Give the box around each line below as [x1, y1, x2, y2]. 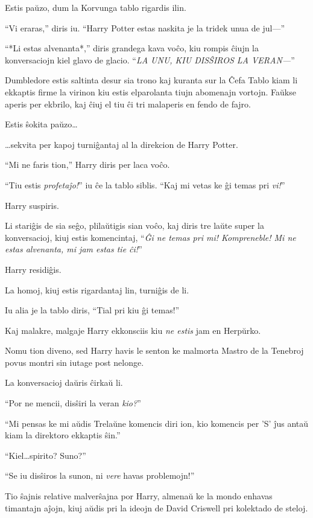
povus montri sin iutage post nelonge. [5, 356, 144, 368]
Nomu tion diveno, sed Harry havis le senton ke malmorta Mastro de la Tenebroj [5, 344, 304, 357]
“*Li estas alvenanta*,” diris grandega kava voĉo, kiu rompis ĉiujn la [5, 42, 259, 54]
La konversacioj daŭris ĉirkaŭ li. [5, 376, 123, 389]
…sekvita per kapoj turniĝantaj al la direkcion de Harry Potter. [5, 138, 238, 150]
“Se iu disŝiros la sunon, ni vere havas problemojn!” [5, 469, 195, 482]
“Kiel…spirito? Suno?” [5, 449, 86, 461]
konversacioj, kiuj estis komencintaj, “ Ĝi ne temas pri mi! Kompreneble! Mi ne [5, 231, 296, 243]
